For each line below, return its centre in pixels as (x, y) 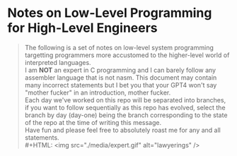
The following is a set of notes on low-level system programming (119, 47)
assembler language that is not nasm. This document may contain (121, 77)
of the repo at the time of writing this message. (93, 122)
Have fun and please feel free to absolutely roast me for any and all (123, 130)
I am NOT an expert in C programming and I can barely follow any (120, 70)
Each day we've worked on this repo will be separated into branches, (125, 100)
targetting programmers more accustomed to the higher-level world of (127, 55)
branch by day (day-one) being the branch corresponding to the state (126, 115)
